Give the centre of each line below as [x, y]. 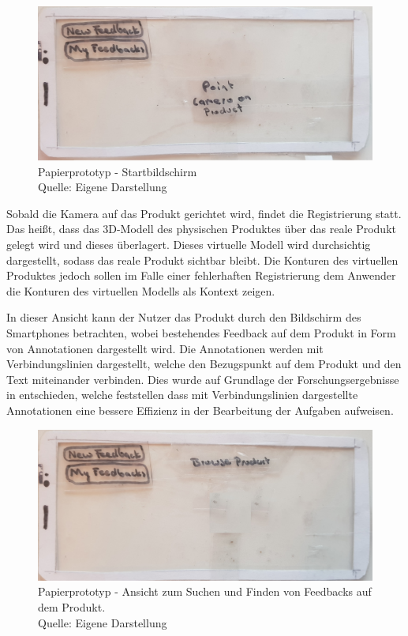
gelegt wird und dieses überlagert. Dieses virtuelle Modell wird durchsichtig [189, 244]
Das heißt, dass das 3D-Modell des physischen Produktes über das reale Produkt [201, 229]
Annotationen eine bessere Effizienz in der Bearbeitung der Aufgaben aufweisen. [200, 410]
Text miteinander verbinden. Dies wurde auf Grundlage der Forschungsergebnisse [203, 379]
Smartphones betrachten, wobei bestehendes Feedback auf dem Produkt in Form [201, 332]
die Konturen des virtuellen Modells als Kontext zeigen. [141, 290]
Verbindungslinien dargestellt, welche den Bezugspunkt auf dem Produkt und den [204, 364]
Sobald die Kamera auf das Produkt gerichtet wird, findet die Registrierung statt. [204, 213]
